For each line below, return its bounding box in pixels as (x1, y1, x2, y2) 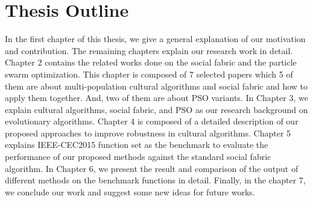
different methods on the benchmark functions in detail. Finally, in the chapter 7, (5, 174, 306, 186)
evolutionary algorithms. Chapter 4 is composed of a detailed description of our (5, 115, 299, 127)
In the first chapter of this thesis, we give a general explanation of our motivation (5, 32, 306, 45)
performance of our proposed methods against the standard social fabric (5, 150, 271, 163)
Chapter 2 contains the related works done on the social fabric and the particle (5, 56, 297, 69)
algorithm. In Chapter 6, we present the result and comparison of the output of (5, 162, 299, 174)
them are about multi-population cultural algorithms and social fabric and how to (5, 79, 308, 92)
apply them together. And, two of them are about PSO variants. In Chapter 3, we (5, 91, 308, 104)
